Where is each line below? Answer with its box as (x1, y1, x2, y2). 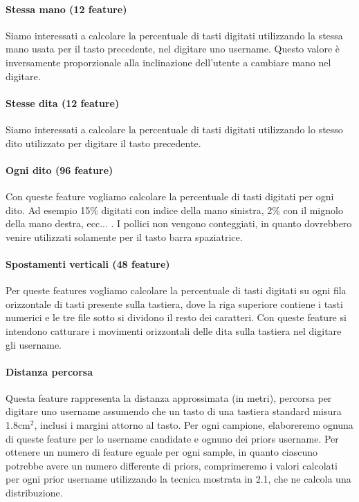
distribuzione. (6, 485, 63, 500)
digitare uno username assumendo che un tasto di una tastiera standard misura (6, 404, 342, 418)
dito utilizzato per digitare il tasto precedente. (6, 135, 201, 150)
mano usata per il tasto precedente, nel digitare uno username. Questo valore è (6, 41, 340, 56)
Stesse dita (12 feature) (6, 95, 120, 110)
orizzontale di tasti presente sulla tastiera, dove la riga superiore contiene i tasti (6, 296, 343, 311)
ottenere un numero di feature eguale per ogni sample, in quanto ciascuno (6, 445, 318, 459)
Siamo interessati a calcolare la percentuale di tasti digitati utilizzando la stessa (6, 28, 343, 42)
